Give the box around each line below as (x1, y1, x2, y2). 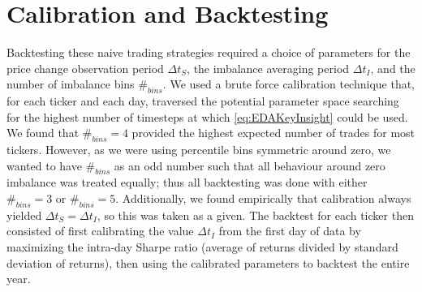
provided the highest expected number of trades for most (131, 124, 416, 141)
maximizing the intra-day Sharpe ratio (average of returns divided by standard (6, 238, 398, 255)
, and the (370, 59, 416, 76)
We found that (6, 124, 80, 141)
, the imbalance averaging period (187, 59, 350, 76)
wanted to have (6, 157, 82, 174)
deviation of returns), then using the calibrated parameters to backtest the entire (6, 254, 410, 271)
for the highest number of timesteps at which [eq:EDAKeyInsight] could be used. (6, 108, 408, 125)
